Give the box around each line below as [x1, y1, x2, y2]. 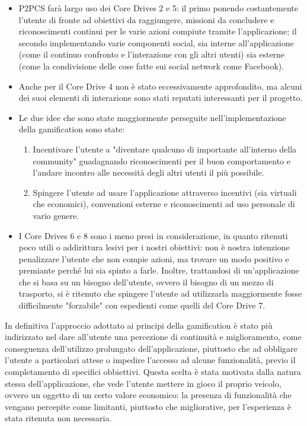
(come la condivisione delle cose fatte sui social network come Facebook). [18, 59, 284, 72]
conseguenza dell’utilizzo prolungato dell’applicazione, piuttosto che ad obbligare [5, 342, 298, 354]
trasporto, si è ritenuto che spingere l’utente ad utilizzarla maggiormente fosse [18, 287, 302, 300]
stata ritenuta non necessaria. [5, 412, 112, 424]
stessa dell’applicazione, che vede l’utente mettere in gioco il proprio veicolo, [5, 377, 282, 389]
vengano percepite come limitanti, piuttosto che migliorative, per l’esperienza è [5, 400, 291, 412]
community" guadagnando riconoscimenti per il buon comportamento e [33, 154, 290, 167]
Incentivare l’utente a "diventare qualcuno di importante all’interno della [33, 142, 297, 155]
